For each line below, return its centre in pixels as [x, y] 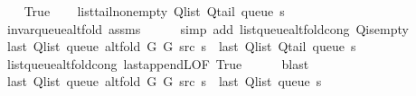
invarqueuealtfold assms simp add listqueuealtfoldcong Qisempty [208, 28]
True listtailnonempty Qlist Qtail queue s [154, 11]
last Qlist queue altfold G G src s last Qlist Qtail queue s [181, 46]
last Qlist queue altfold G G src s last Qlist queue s [164, 81]
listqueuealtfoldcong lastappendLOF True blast [158, 63]
